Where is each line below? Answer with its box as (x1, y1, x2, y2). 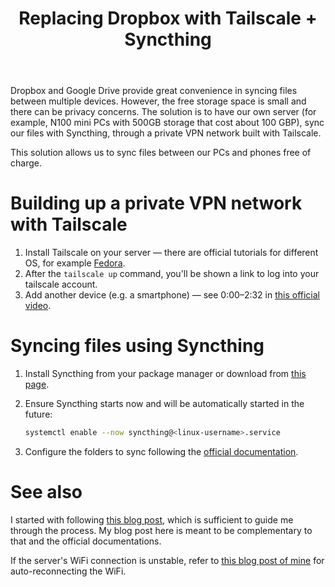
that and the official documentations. (10, 535, 162, 547)
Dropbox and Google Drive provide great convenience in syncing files (10, 85, 298, 97)
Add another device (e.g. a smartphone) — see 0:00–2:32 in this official (24, 289, 321, 301)
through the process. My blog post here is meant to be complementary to (10, 524, 313, 536)
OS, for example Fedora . (24, 257, 126, 269)
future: (24, 408, 53, 421)
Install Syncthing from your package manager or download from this (24, 368, 307, 380)
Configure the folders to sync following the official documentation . (24, 445, 299, 457)
